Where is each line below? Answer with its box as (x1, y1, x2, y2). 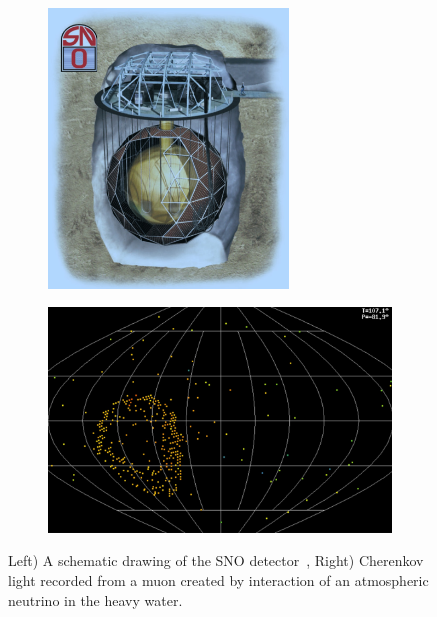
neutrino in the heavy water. (8, 589, 183, 610)
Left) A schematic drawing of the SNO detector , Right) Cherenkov (8, 550, 424, 571)
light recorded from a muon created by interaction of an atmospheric (8, 570, 429, 591)
